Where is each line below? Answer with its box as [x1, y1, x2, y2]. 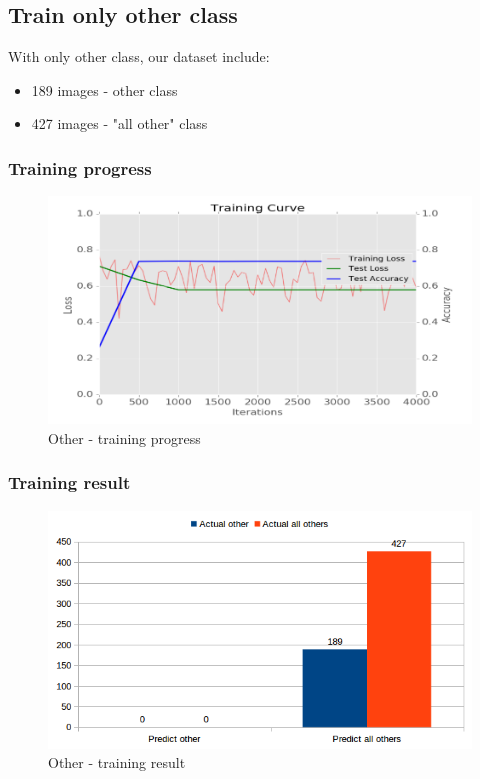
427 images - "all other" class [31, 113, 208, 134]
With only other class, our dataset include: [8, 46, 270, 67]
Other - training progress [48, 427, 201, 448]
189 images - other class [31, 79, 178, 100]
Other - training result [48, 752, 186, 773]
